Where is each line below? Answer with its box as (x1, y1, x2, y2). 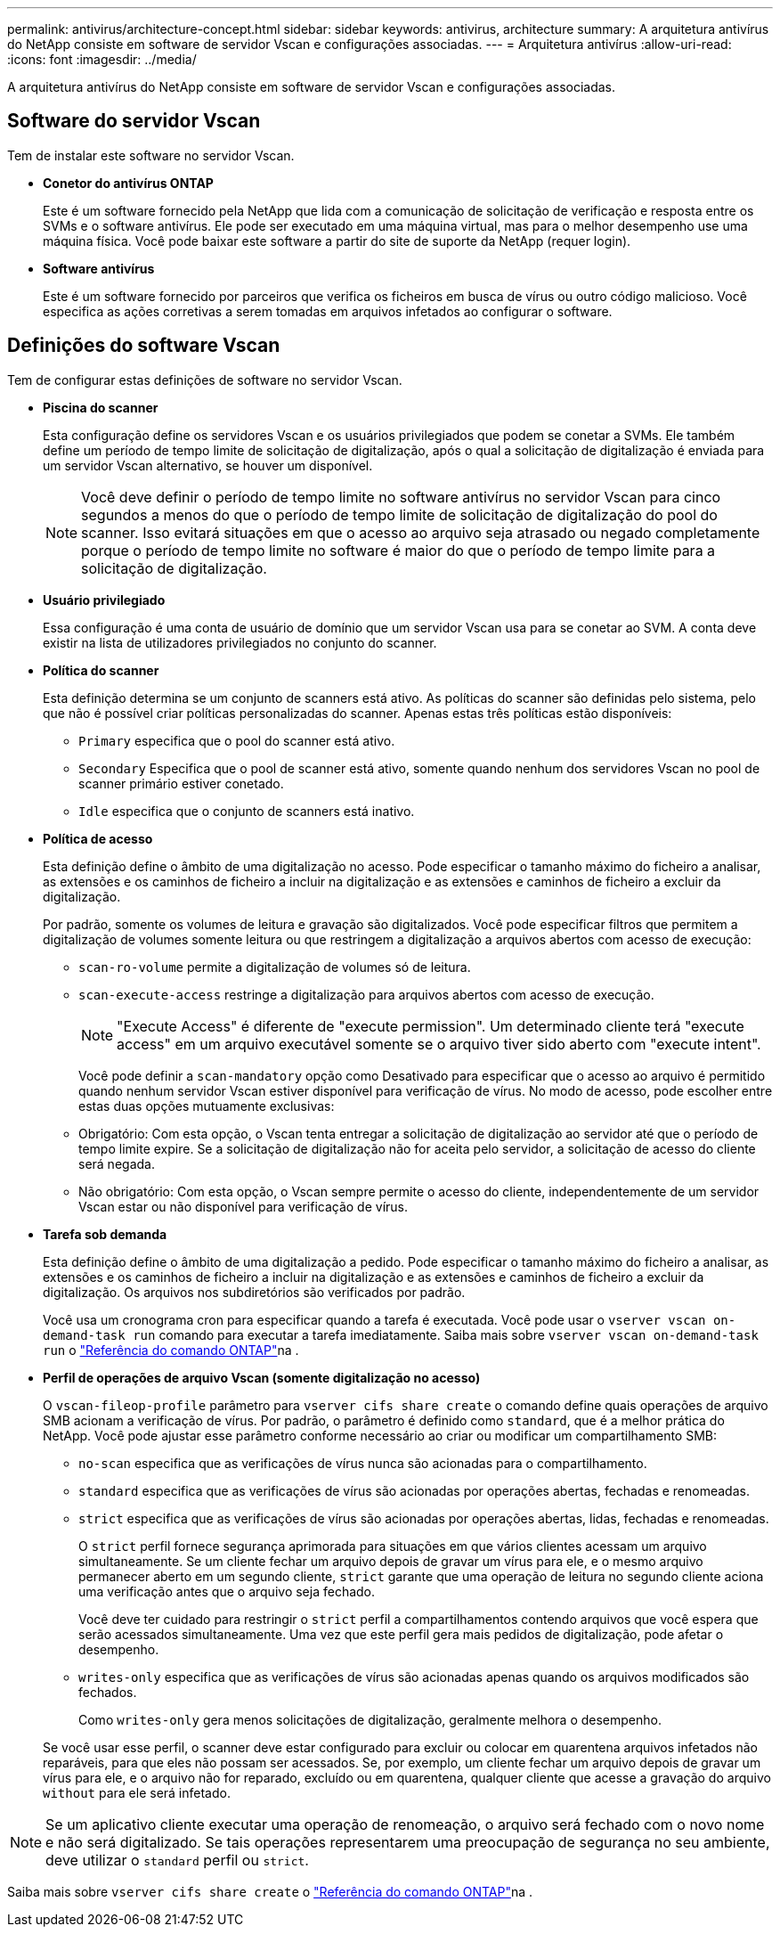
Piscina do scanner (43, 399, 158, 415)
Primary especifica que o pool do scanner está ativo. (78, 732, 395, 748)
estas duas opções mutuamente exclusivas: (78, 1098, 335, 1114)
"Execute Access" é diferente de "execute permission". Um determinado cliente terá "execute (117, 1016, 744, 1035)
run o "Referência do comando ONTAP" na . (43, 1342, 299, 1358)
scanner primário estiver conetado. (78, 775, 284, 791)
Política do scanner (43, 662, 159, 678)
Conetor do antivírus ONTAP (43, 175, 214, 191)
